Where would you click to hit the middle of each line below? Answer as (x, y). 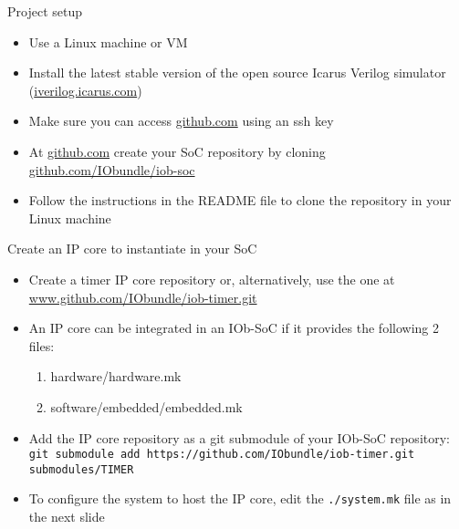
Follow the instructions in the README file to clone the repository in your (240, 200)
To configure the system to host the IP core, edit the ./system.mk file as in (240, 498)
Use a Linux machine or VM (108, 41)
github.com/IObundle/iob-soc (112, 169)
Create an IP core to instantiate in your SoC (132, 249)
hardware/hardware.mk (116, 376)
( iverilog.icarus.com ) (85, 90)
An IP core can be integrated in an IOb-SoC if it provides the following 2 (234, 328)
